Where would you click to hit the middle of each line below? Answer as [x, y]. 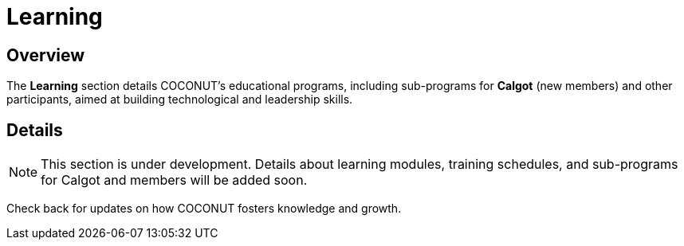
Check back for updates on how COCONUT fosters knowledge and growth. [204, 209]
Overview [46, 55]
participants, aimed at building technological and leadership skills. [180, 100]
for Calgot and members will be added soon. [174, 180]
